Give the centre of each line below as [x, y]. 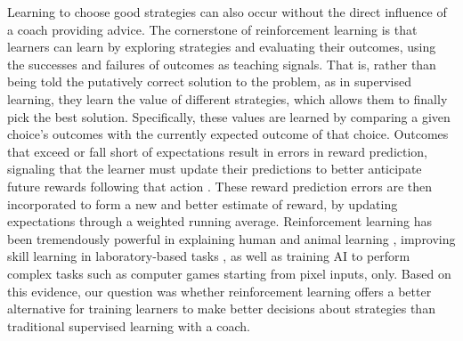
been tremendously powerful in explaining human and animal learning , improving [231, 238]
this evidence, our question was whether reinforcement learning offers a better [219, 291]
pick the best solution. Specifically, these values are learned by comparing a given [229, 116]
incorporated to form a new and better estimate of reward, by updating [203, 203]
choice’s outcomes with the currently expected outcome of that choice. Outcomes [228, 134]
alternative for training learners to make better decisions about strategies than [221, 309]
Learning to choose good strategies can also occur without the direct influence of [227, 12]
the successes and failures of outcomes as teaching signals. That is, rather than [222, 64]
